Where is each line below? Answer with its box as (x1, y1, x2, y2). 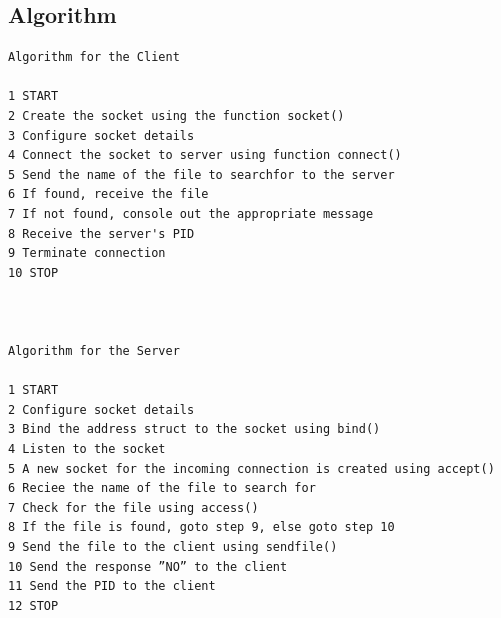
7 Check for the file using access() (8, 500, 259, 515)
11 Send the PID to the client (8, 579, 216, 594)
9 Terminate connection (8, 246, 166, 261)
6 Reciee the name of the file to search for (8, 481, 316, 496)
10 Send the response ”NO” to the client (8, 559, 288, 574)
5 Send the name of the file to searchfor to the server (8, 167, 395, 182)
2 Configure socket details (8, 402, 195, 417)
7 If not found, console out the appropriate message (8, 206, 374, 221)
